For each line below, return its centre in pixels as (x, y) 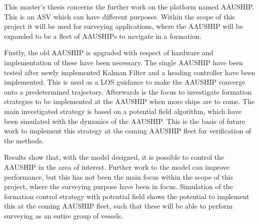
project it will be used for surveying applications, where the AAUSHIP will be (124, 26)
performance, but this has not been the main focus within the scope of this (119, 176)
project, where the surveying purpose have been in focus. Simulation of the (119, 186)
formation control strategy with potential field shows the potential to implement (127, 196)
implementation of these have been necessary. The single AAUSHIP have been (124, 62)
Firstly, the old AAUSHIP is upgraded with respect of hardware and (109, 53)
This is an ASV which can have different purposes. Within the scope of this (120, 16)
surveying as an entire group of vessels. (64, 215)
